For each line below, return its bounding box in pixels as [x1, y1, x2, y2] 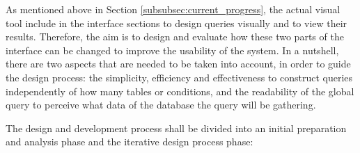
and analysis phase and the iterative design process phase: [6, 134, 253, 149]
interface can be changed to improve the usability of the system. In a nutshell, [6, 42, 339, 57]
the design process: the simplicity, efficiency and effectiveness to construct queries [6, 70, 353, 84]
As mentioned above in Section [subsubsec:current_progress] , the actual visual [6, 2, 341, 16]
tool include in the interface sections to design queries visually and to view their [6, 15, 347, 30]
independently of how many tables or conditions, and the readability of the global [6, 83, 354, 98]
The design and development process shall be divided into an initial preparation [6, 120, 347, 135]
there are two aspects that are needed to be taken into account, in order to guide [6, 56, 351, 71]
